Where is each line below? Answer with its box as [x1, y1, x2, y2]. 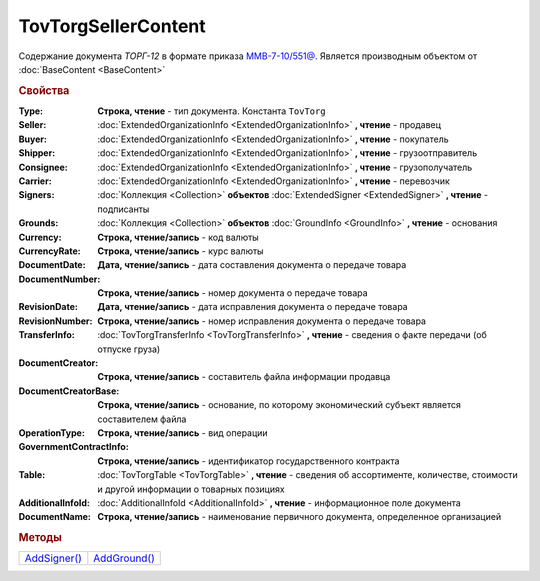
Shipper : [18, 147, 56, 159]
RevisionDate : [18, 301, 79, 313]
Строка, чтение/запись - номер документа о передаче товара [97, 287, 369, 299]
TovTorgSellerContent [18, 15, 207, 37]
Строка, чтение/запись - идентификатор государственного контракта [97, 455, 400, 467]
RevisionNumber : [18, 315, 93, 327]
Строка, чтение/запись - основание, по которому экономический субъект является [97, 399, 462, 411]
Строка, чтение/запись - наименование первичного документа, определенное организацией [97, 511, 502, 523]
